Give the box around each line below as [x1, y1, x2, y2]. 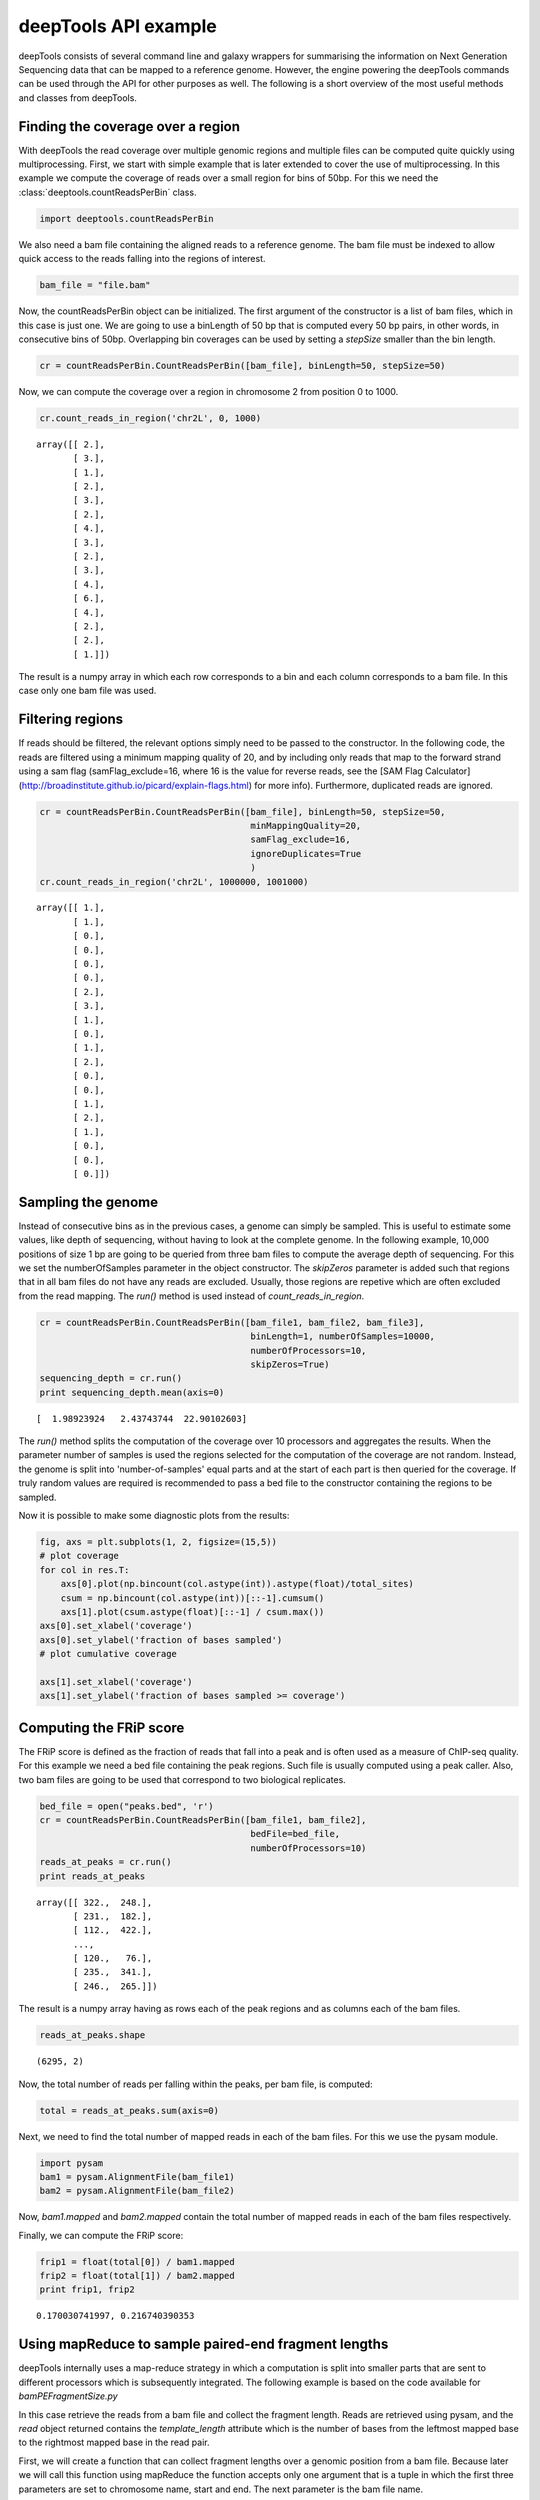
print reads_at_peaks [39, 1870, 146, 1882]
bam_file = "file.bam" [39, 280, 151, 291]
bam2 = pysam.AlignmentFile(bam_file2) [39, 2185, 235, 2197]
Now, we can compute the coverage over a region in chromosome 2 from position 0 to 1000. [18, 385, 399, 397]
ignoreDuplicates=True [250, 848, 362, 859]
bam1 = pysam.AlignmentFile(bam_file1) [39, 2171, 235, 2182]
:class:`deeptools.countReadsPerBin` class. [18, 186, 197, 198]
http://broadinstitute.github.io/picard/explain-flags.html [21, 779, 249, 791]
